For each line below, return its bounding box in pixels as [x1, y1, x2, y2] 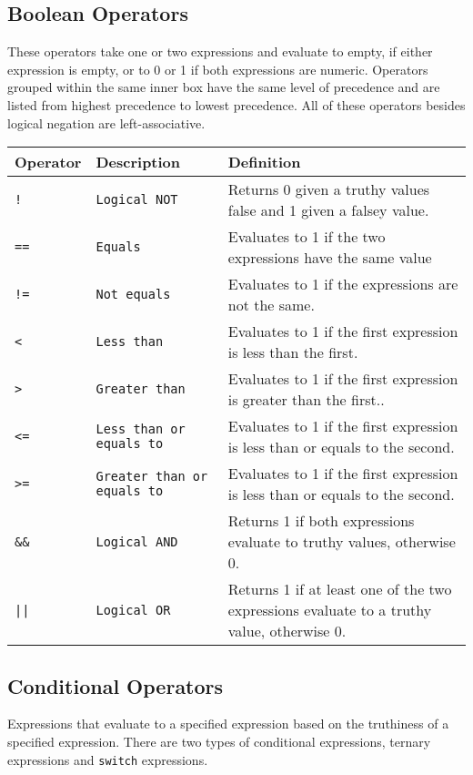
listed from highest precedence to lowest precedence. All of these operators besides [7, 95, 466, 114]
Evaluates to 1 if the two [227, 226, 386, 248]
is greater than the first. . [227, 389, 385, 411]
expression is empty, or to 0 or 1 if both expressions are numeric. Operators [7, 59, 428, 78]
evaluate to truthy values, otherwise [227, 531, 456, 553]
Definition [227, 151, 301, 173]
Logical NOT [96, 192, 178, 208]
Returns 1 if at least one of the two [227, 578, 452, 600]
